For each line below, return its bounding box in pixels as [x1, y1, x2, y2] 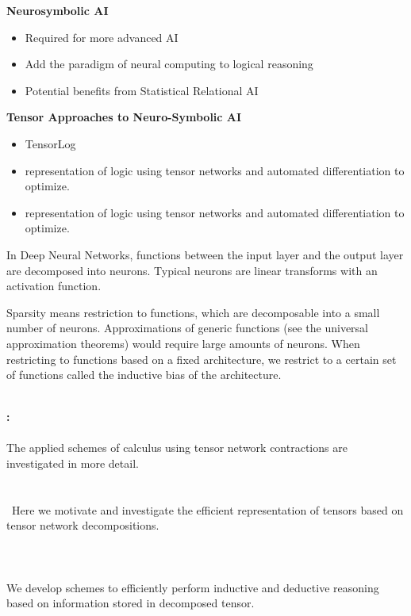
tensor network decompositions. [6, 517, 159, 534]
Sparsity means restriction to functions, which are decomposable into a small [6, 304, 380, 320]
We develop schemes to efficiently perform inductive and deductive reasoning [6, 579, 379, 595]
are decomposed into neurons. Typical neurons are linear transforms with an [6, 262, 378, 278]
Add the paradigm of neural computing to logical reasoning [25, 55, 313, 72]
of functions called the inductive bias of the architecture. [6, 366, 282, 383]
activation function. [6, 277, 102, 294]
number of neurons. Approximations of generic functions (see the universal [6, 319, 368, 336]
